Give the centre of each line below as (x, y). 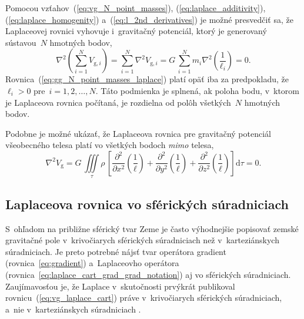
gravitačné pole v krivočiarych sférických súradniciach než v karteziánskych (142, 240)
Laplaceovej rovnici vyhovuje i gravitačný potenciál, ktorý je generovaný (136, 31)
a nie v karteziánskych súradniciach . (73, 309)
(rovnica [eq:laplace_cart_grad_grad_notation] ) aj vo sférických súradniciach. (148, 274)
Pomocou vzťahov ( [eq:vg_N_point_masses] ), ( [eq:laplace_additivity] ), (136, 8)
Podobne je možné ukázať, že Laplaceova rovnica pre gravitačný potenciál (138, 133)
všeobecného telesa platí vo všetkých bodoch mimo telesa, (110, 145)
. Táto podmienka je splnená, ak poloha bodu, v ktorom (198, 90)
